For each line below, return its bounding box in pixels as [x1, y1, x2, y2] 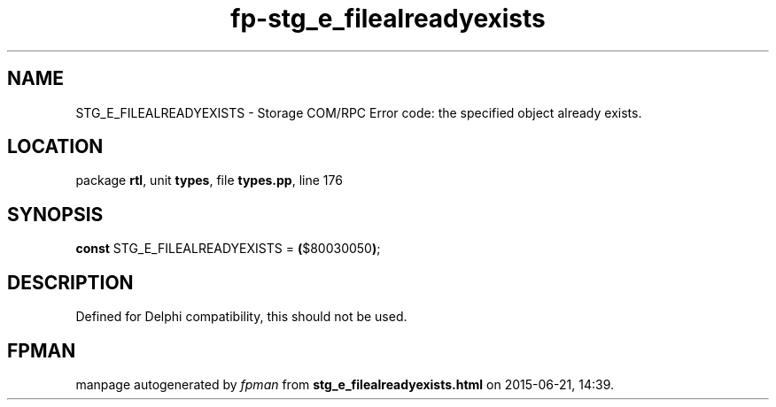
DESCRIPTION [7, 271, 134, 294]
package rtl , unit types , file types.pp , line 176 [75, 173, 343, 188]
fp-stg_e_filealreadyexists [230, 4, 546, 34]
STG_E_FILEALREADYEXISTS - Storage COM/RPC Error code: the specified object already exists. [75, 104, 642, 120]
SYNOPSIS [7, 203, 104, 226]
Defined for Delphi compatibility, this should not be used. [75, 309, 407, 325]
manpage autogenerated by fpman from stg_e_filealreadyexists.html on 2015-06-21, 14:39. [75, 376, 614, 392]
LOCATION [7, 135, 104, 158]
